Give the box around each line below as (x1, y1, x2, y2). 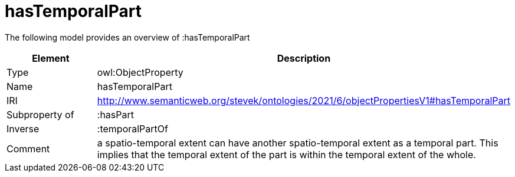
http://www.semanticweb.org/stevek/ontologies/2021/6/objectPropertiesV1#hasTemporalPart (97, 94, 510, 106)
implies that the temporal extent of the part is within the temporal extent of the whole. (97, 148, 476, 161)
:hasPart (97, 108, 135, 121)
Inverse (6, 122, 40, 135)
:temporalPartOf (97, 122, 168, 135)
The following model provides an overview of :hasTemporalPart (5, 32, 250, 42)
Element (32, 52, 70, 64)
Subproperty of (6, 108, 74, 121)
